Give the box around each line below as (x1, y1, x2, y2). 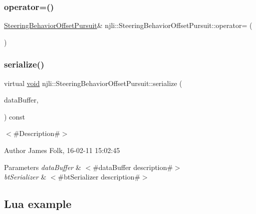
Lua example (4, 196, 72, 211)
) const (4, 111, 26, 121)
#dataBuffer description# (93, 161, 173, 172)
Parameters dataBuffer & (4, 161, 81, 172)
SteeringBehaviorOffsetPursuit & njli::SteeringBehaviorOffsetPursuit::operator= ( (4, 20, 252, 30)
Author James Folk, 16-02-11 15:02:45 (4, 145, 120, 155)
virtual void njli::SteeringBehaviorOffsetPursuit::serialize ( (4, 77, 182, 88)
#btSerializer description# (58, 171, 140, 182)
